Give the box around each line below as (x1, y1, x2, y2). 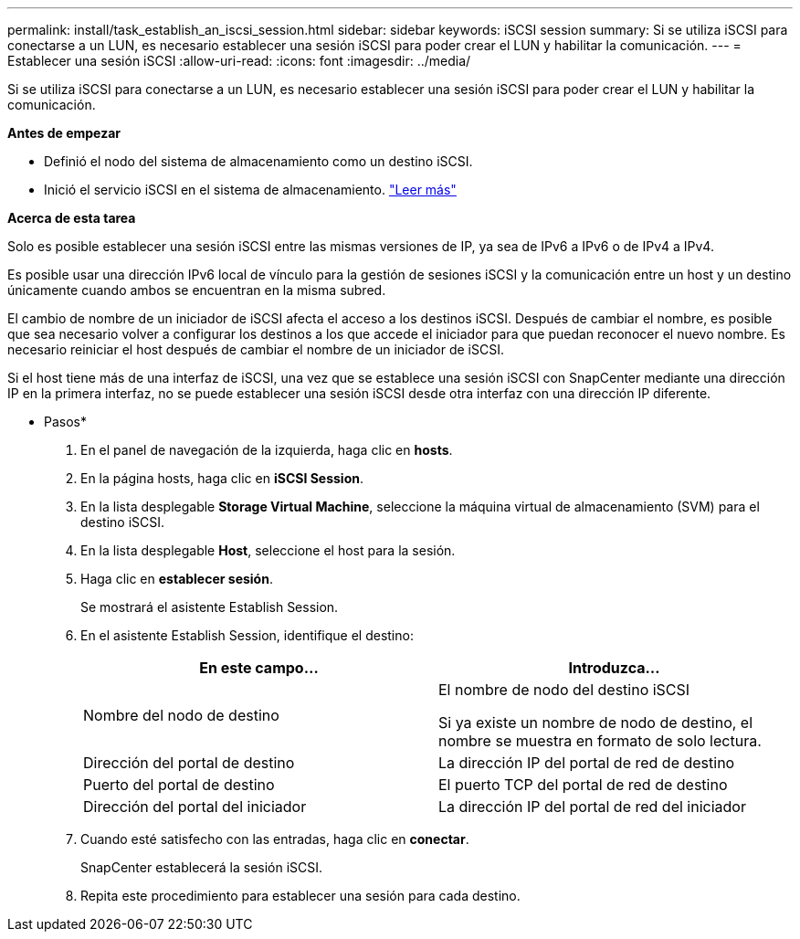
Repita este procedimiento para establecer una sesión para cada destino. (80, 888, 521, 903)
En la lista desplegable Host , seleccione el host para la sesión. (80, 543, 456, 558)
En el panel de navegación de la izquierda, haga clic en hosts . (80, 442, 453, 458)
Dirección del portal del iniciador (83, 797, 307, 816)
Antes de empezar (7, 125, 121, 141)
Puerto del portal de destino (83, 775, 275, 794)
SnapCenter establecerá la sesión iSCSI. (80, 860, 323, 875)
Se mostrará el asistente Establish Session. (80, 599, 339, 615)
